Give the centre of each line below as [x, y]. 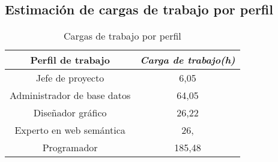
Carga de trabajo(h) [188, 60]
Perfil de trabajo [70, 60]
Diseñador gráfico [70, 113]
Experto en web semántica [70, 130]
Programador [70, 148]
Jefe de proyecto [70, 78]
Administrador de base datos [70, 95]
